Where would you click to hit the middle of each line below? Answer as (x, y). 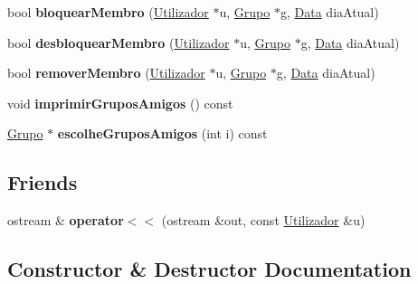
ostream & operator (66, 220)
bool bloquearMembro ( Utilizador (108, 12)
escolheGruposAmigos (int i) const (162, 133)
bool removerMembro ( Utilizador (106, 73)
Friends (43, 182)
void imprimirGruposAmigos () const (120, 103)
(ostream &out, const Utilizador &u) (263, 220)
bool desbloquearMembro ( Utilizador (119, 42)
